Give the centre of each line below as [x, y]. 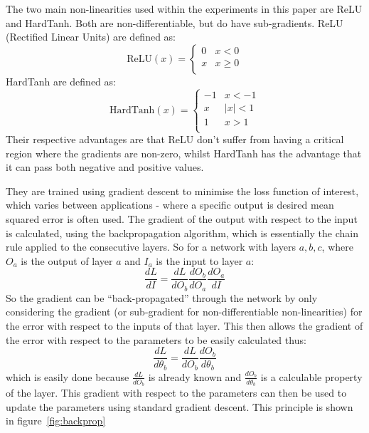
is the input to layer [199, 260]
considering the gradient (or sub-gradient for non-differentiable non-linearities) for [184, 312]
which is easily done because [68, 376]
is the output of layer [67, 260]
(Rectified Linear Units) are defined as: [91, 37]
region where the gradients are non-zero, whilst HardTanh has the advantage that [184, 153]
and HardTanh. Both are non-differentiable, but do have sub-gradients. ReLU [175, 22]
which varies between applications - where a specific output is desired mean [170, 205]
